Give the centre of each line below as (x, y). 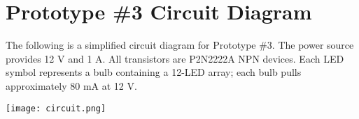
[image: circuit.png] (56, 108)
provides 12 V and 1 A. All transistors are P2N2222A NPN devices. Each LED (175, 58)
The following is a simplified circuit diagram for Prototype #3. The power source (180, 45)
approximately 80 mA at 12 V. (71, 85)
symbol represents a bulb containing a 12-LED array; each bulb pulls (154, 72)
